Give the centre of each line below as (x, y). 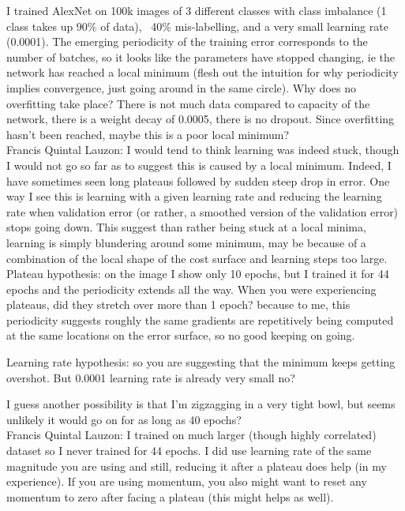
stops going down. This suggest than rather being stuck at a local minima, (186, 227)
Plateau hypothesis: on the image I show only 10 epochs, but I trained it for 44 (198, 274)
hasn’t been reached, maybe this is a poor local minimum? (148, 134)
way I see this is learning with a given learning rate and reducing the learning (194, 196)
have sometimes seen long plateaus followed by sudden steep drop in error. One (198, 180)
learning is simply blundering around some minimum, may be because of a (186, 242)
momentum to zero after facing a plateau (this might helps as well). (170, 496)
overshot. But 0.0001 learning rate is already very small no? (151, 377)
